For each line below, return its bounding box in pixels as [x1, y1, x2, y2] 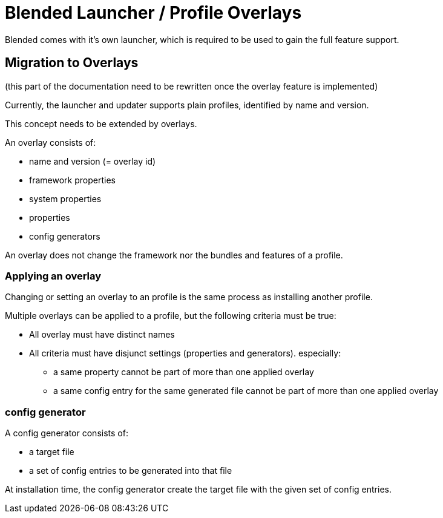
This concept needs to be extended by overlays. [5, 118, 197, 129]
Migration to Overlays [5, 55, 139, 71]
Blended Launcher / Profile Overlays [5, 2, 302, 23]
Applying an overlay [5, 269, 102, 282]
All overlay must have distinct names [29, 329, 175, 340]
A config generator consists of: [5, 428, 128, 439]
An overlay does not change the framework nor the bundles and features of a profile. [5, 249, 343, 260]
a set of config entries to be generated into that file [29, 465, 232, 476]
